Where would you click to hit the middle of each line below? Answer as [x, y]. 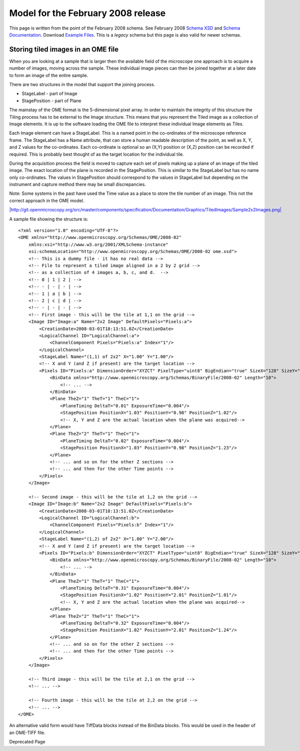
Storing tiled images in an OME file [64, 49]
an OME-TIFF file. [27, 732]
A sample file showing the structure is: [49, 219]
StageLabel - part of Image [49, 94]
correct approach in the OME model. [47, 200]
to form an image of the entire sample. [49, 75]
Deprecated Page [27, 742]
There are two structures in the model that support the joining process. [82, 85]
